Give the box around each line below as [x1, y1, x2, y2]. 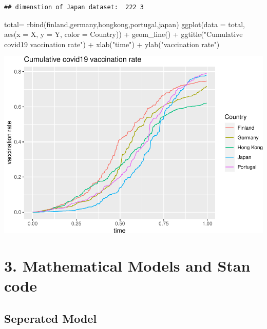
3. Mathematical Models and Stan [4, 255, 251, 276]
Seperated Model [4, 310, 97, 326]
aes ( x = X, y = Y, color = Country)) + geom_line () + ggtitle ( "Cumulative [4, 29, 243, 39]
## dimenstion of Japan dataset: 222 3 [4, 4, 144, 11]
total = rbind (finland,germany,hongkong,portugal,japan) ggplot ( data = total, [4, 18, 245, 29]
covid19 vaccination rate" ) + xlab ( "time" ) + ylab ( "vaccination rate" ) [4, 38, 220, 49]
